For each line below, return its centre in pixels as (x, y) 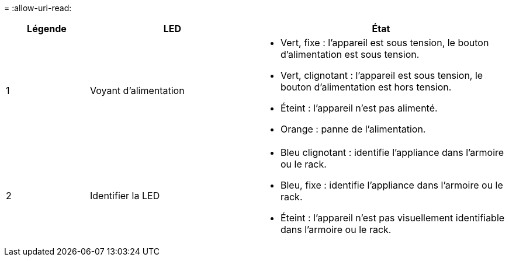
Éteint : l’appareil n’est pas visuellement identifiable (392, 218)
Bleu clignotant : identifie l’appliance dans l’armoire (392, 152)
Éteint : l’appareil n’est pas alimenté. (359, 108)
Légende (47, 29)
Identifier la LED (125, 196)
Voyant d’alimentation (137, 91)
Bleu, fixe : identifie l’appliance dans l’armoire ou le (392, 185)
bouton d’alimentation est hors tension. (366, 87)
